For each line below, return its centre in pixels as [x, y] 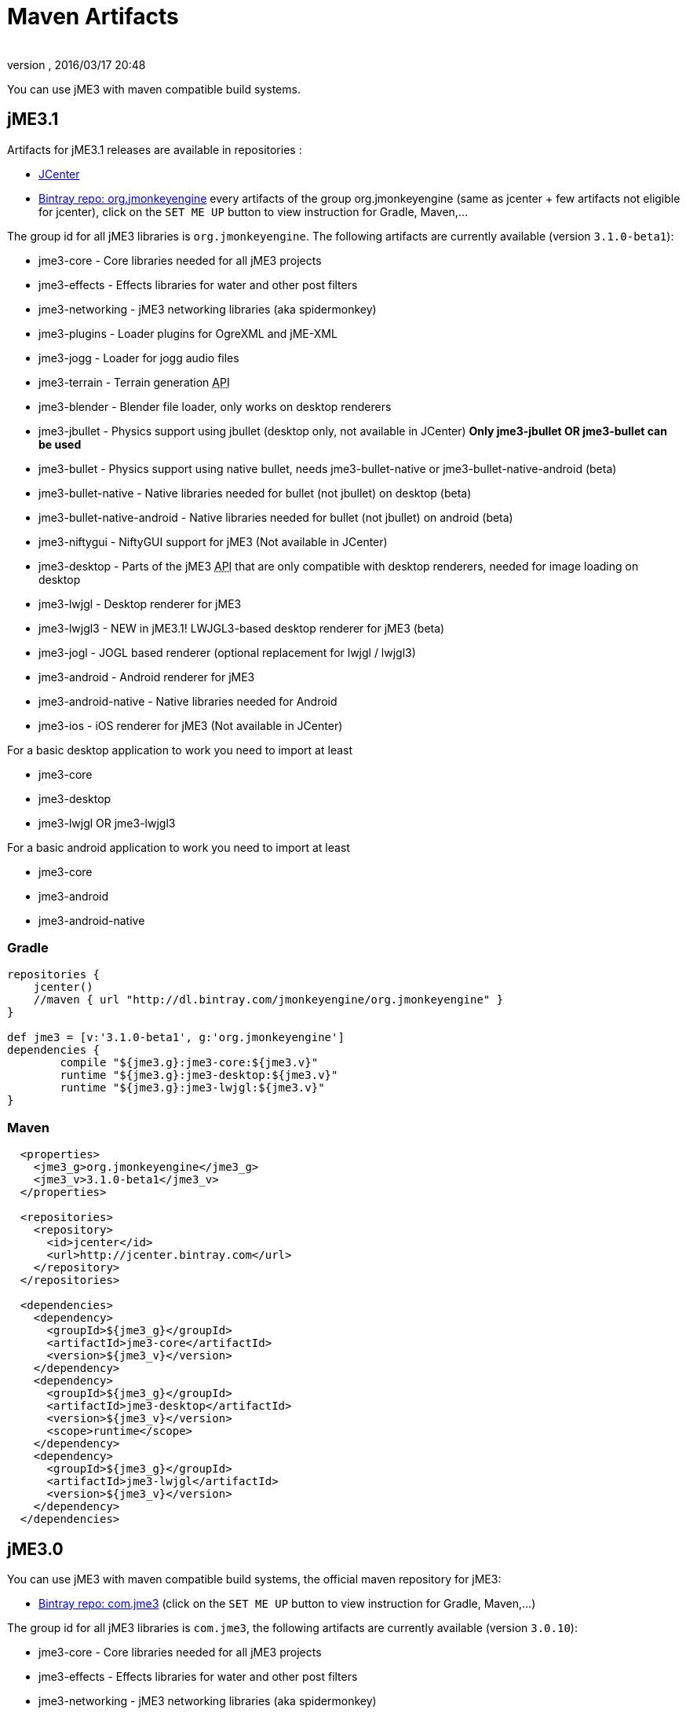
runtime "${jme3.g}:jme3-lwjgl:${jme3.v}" [192, 1088]
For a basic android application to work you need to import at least [179, 847]
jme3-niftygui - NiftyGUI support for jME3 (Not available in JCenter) [213, 541]
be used [60, 444]
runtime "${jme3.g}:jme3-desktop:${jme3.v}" [199, 1075]
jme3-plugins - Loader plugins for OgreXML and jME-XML [188, 333]
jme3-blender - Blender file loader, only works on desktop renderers [215, 406]
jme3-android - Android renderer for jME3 [147, 677]
